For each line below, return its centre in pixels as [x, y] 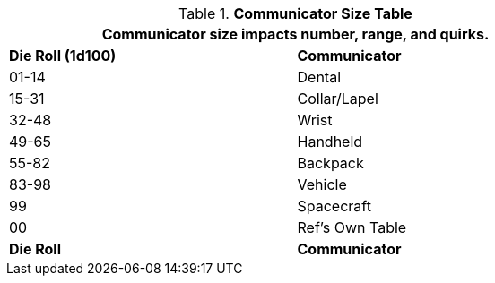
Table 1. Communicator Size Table [295, 13]
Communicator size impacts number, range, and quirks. [295, 34]
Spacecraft [334, 206]
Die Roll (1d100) [63, 56]
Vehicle [322, 184]
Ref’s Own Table [352, 227]
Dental [319, 77]
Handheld [330, 141]
